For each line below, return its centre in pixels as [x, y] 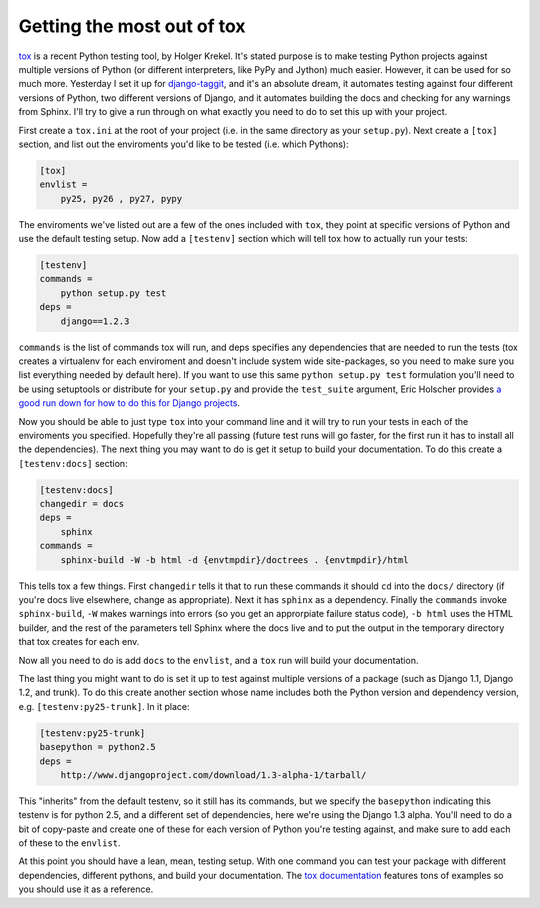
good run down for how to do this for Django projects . [129, 403]
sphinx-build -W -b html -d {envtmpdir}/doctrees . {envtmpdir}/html [234, 559]
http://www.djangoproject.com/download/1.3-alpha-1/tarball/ [213, 774]
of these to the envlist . [69, 843]
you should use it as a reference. [86, 889]
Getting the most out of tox [132, 26]
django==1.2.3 [95, 321]
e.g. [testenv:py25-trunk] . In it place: [104, 706]
